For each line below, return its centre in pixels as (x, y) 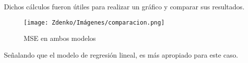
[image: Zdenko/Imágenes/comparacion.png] (94, 22)
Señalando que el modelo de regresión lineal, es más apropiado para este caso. (121, 54)
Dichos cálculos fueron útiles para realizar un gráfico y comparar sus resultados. (124, 6)
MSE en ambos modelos (60, 38)
